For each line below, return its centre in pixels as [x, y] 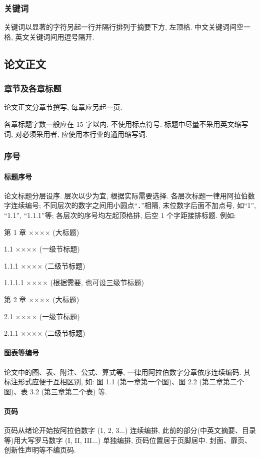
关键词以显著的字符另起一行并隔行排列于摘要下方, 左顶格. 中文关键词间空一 [127, 27]
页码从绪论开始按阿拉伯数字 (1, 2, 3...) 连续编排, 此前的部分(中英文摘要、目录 [130, 430]
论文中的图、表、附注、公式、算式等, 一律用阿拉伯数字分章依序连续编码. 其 [127, 372]
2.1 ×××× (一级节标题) [42, 316]
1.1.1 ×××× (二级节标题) [45, 265]
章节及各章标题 [33, 88]
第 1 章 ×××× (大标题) [42, 232]
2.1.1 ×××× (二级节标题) [45, 333]
